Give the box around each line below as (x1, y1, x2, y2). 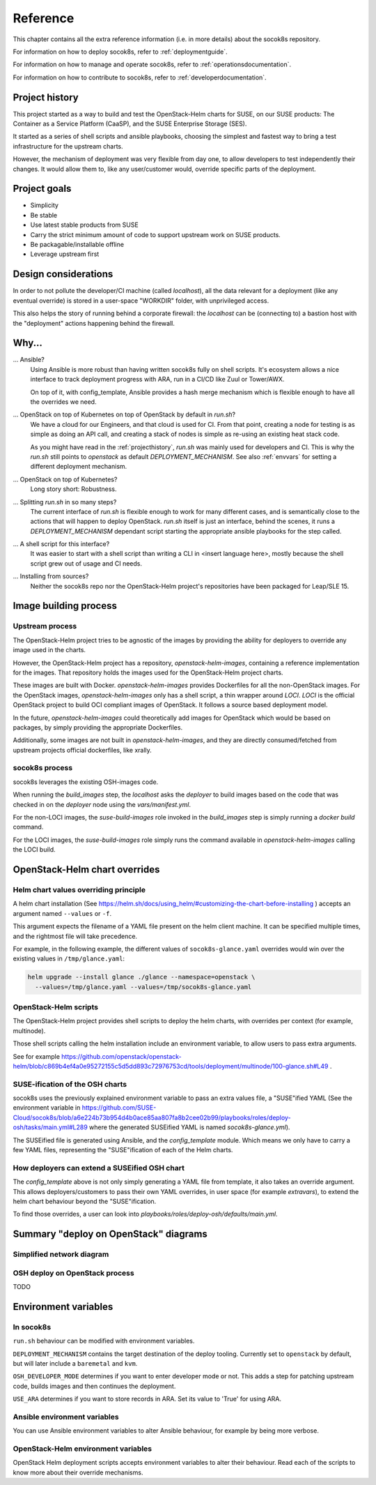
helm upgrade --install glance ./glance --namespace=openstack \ (27, 973, 256, 981)
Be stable (30, 211, 58, 219)
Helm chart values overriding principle (13, 884, 146, 894)
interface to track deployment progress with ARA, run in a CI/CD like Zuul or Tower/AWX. (30, 375, 285, 384)
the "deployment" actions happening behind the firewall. (13, 319, 175, 327)
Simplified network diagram (13, 1249, 109, 1259)
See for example (13, 1052, 61, 1060)
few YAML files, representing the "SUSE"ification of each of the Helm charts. (13, 1146, 233, 1154)
